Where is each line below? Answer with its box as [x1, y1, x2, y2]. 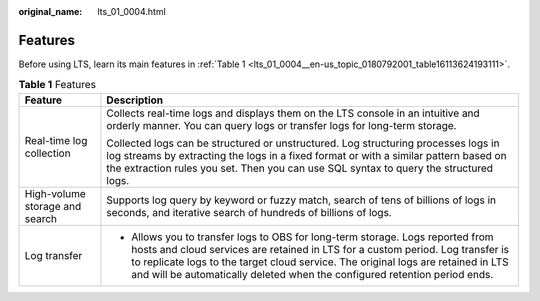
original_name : [18, 6, 83, 17]
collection [24, 146, 71, 160]
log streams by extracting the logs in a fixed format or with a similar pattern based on [106, 148, 507, 162]
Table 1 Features [18, 78, 97, 92]
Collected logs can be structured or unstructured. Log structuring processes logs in [106, 136, 500, 150]
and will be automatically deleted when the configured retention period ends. [131, 267, 494, 281]
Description [106, 93, 164, 107]
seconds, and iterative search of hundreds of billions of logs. [106, 205, 392, 219]
